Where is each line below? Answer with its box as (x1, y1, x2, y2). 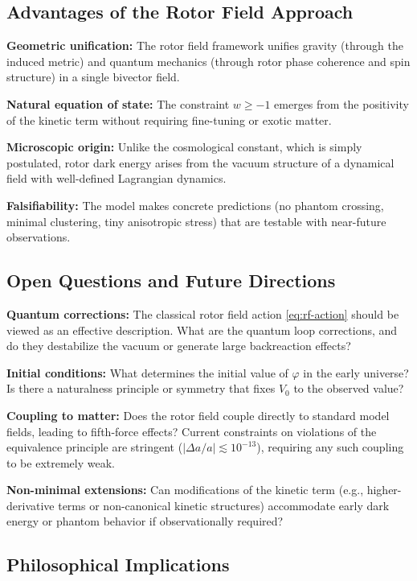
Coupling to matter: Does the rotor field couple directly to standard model (6, 406, 390, 423)
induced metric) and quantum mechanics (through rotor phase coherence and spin (6, 52, 411, 69)
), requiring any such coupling (256, 439, 404, 455)
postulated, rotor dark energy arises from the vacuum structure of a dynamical (6, 154, 395, 171)
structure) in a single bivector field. (6, 68, 180, 85)
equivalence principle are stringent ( (6, 439, 183, 455)
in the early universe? (303, 364, 409, 381)
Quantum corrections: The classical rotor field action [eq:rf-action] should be (6, 305, 399, 322)
